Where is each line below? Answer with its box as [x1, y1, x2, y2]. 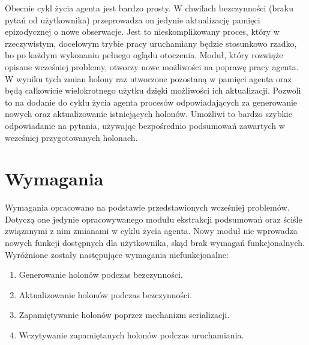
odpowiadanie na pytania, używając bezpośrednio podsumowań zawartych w [5, 119, 285, 131]
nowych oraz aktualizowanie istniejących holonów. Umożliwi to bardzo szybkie [5, 107, 292, 120]
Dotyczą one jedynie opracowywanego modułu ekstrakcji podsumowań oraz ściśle [5, 212, 302, 225]
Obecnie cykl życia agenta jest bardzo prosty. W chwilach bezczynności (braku [5, 2, 293, 14]
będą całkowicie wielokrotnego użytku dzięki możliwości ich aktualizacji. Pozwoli [5, 84, 301, 97]
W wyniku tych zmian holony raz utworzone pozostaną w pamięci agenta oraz [5, 72, 292, 85]
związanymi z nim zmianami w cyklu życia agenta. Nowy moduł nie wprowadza [5, 224, 298, 237]
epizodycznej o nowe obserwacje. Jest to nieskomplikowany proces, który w [5, 25, 280, 38]
